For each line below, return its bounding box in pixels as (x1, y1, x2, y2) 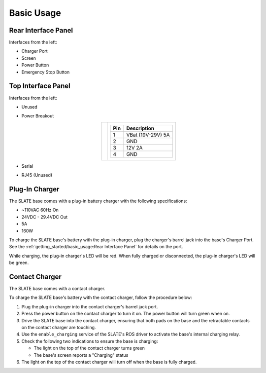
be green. (9, 260, 29, 266)
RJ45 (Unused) (21, 172, 53, 178)
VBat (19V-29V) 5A (126, 131, 170, 138)
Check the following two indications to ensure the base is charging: (21, 338, 158, 344)
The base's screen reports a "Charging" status (33, 352, 129, 358)
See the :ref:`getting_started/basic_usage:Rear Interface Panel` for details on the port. (9, 244, 183, 250)
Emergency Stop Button (21, 69, 70, 75)
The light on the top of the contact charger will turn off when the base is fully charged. (21, 359, 197, 365)
